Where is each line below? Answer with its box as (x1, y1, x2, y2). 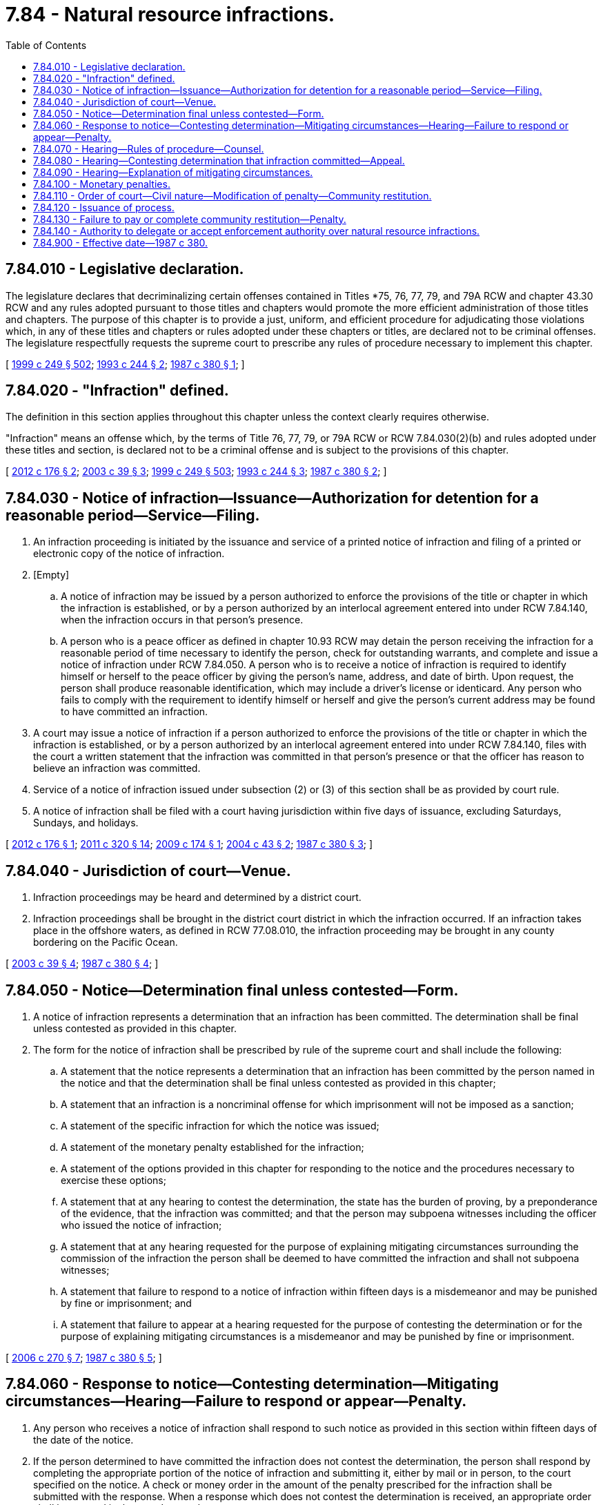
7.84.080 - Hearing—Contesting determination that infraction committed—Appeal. (33, 154, 405, 166)
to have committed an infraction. (61, 706, 208, 718)
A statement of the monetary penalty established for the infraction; (61, 1140, 364, 1153)
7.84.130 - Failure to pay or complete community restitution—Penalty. (33, 213, 346, 225)
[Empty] (33, 569, 70, 581)
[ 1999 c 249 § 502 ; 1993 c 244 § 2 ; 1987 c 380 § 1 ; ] (6, 358, 245, 370)
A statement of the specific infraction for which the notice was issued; (61, 1119, 379, 1132)
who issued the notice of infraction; (61, 1218, 222, 1231)
